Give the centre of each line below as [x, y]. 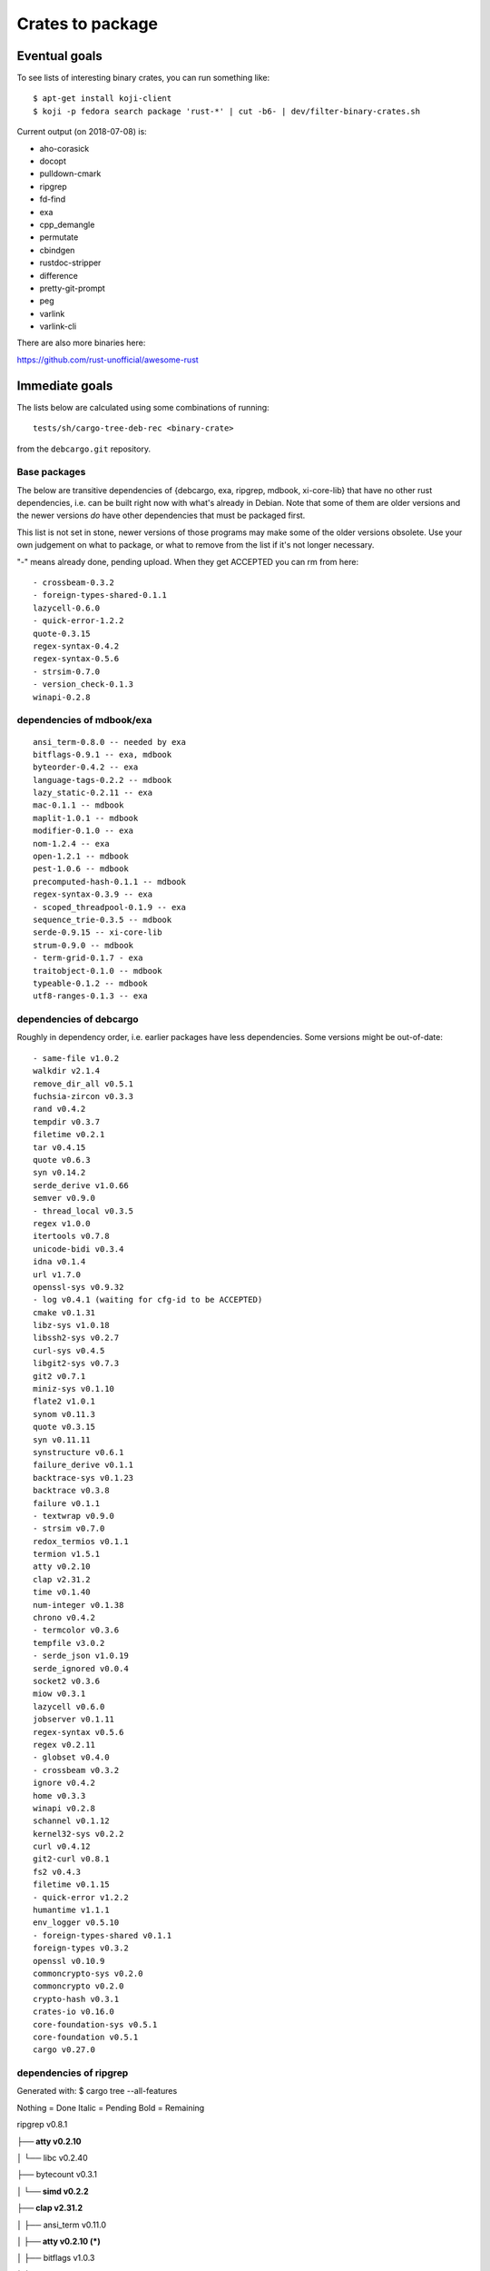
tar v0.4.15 [59, 1147]
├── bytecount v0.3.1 [57, 2175]
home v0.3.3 [59, 1795]
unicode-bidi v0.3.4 [78, 1249]
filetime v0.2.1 [69, 1135]
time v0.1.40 [62, 1592]
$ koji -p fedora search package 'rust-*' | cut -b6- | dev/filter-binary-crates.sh [227, 111]
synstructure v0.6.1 [78, 1452]
